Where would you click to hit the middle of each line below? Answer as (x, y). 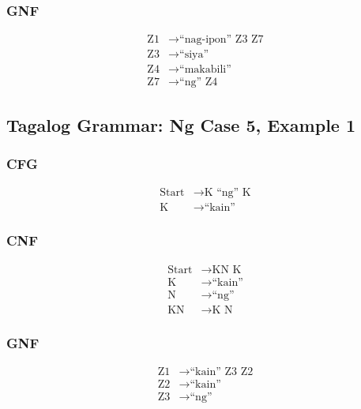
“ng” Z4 (199, 83)
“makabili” (205, 70)
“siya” (194, 55)
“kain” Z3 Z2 (222, 371)
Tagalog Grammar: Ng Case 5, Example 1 (181, 124)
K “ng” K (228, 193)
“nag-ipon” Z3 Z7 (222, 40)
